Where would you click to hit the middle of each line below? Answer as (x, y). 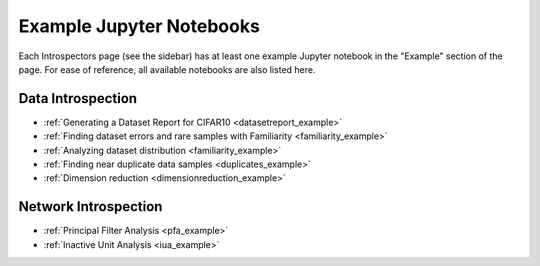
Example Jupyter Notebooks (139, 26)
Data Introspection (78, 98)
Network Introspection (90, 206)
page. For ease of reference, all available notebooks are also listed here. (167, 69)
